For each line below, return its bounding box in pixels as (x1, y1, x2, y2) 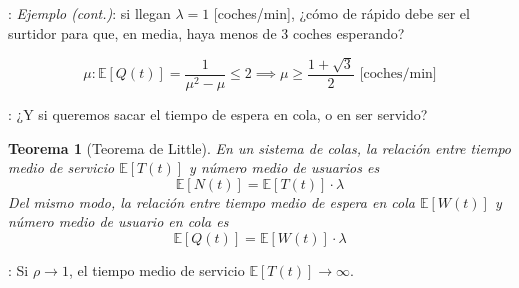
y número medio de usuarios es (189, 157, 380, 178)
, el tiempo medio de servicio (68, 260, 245, 280)
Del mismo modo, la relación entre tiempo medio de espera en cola (8, 191, 415, 212)
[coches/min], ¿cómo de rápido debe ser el (213, 3, 470, 23)
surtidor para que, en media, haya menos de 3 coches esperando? (8, 22, 405, 43)
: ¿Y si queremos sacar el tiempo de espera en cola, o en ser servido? (8, 104, 428, 125)
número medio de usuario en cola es (8, 211, 229, 232)
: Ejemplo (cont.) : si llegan (8, 3, 171, 23)
